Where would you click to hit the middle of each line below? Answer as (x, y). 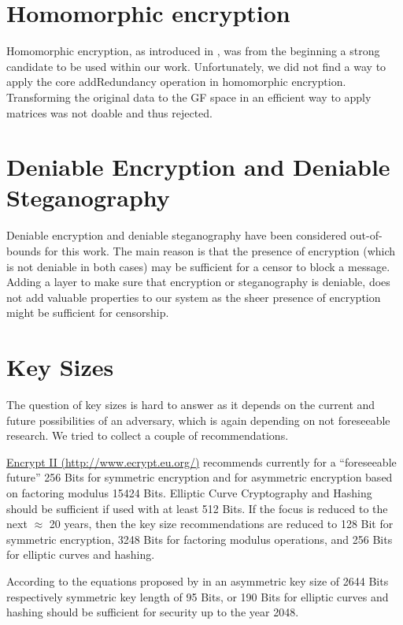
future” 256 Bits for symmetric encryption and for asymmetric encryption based (200, 477)
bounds (24, 251)
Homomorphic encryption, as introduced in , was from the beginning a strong (193, 51)
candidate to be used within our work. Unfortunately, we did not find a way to (196, 66)
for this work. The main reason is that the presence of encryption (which (220, 251)
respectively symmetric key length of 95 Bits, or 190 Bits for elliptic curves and (198, 596)
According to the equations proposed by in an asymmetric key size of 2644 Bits (198, 581)
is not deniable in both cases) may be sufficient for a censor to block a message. (198, 266)
